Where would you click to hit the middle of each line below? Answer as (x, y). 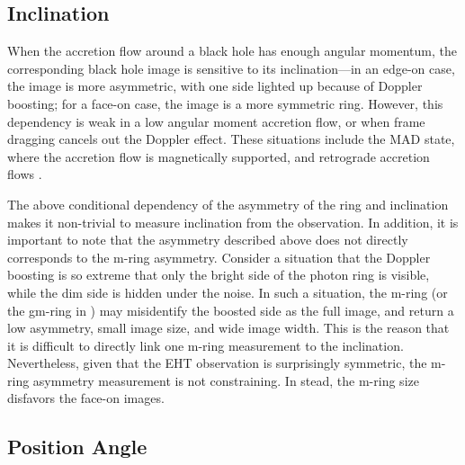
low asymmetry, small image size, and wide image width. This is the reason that (228, 328)
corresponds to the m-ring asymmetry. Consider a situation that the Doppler (219, 257)
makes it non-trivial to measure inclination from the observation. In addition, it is (233, 222)
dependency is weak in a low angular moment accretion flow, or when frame (216, 121)
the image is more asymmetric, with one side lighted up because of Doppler (215, 86)
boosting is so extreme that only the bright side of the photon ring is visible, (219, 275)
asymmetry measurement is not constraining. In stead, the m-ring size (226, 380)
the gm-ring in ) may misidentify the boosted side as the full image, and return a (231, 310)
